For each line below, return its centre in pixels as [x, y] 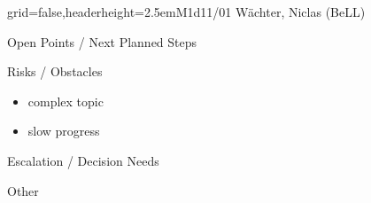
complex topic [66, 101]
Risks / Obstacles [55, 71]
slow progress [64, 131]
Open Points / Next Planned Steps [102, 41]
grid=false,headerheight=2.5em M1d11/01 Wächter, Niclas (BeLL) [186, 12]
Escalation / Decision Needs [83, 160]
